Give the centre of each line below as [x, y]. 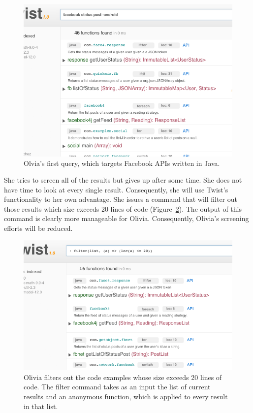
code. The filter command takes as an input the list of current [117, 387]
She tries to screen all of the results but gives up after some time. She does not [123, 179]
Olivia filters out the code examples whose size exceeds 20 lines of [123, 377]
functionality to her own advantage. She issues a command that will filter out [121, 199]
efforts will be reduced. [38, 228]
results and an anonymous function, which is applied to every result [126, 396]
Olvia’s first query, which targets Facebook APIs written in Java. [122, 163]
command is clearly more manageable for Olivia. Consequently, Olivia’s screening [126, 218]
